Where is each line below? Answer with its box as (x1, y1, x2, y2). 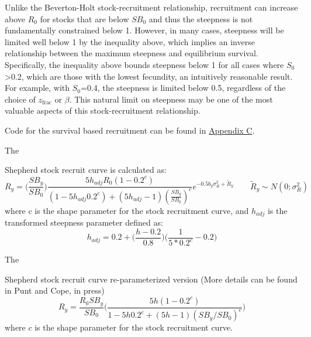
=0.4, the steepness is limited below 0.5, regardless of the (81, 81, 286, 94)
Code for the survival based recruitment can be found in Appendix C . (5, 124, 255, 136)
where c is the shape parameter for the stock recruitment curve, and (5, 204, 249, 216)
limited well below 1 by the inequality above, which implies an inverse (5, 35, 255, 47)
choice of (5, 93, 36, 105)
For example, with (5, 81, 70, 94)
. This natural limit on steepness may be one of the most (69, 93, 273, 105)
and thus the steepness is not (148, 12, 253, 25)
